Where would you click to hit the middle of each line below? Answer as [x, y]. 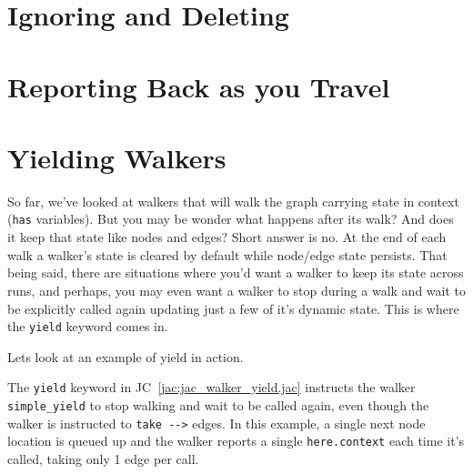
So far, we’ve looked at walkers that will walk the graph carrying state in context [233, 201]
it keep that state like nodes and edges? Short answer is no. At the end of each [227, 237]
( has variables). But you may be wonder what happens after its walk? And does [231, 219]
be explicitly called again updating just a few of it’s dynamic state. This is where [233, 308]
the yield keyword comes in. [88, 326]
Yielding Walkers [117, 157]
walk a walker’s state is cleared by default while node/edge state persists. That [227, 254]
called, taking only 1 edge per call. [103, 458]
